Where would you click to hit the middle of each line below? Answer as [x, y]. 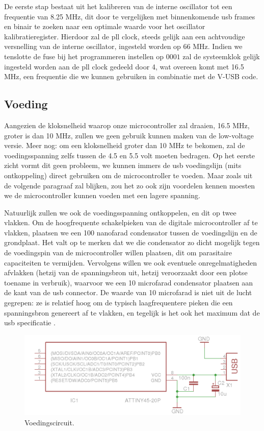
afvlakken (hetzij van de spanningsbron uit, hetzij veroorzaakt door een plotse [126, 272]
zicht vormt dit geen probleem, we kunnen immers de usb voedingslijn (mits [123, 165]
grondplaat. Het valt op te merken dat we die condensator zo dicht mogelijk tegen [132, 242]
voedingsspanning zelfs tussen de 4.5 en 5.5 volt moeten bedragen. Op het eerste [130, 155]
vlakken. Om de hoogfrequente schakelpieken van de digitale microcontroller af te [131, 222]
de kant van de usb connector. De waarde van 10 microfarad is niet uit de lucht [128, 292]
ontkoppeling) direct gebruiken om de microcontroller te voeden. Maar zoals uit [128, 175]
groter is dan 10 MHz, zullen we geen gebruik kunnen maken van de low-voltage [129, 135]
